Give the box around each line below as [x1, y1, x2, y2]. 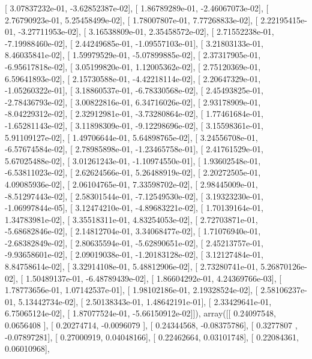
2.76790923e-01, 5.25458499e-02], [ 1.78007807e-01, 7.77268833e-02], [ [5, 13, 258, 26]
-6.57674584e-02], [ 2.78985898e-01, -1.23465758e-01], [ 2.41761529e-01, [5, 143, 263, 155]
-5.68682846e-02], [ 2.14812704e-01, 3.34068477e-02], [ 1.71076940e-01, [5, 225, 261, 237]
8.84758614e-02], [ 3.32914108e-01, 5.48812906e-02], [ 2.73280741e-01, [5, 260, 258, 273]
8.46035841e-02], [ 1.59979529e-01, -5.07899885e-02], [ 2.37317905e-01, [5, 49, 261, 61]
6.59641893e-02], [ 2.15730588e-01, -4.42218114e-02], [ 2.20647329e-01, [5, 72, 261, 85]
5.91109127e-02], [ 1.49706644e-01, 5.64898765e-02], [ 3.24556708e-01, [5, 131, 258, 143]
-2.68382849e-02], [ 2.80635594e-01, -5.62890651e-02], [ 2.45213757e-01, [5, 236, 263, 249]
